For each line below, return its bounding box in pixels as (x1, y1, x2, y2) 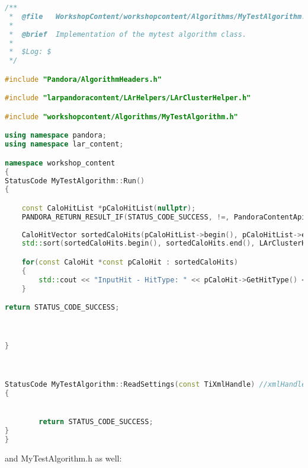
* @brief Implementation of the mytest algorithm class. (9, 30, 247, 39)
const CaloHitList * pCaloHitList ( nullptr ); (21, 203, 196, 212)
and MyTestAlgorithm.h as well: (5, 451, 122, 464)
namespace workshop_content (5, 158, 115, 167)
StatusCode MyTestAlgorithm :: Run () (5, 176, 145, 185)
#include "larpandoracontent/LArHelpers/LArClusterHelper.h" (5, 94, 251, 103)
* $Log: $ (9, 47, 52, 56)
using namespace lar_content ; (5, 140, 124, 149)
